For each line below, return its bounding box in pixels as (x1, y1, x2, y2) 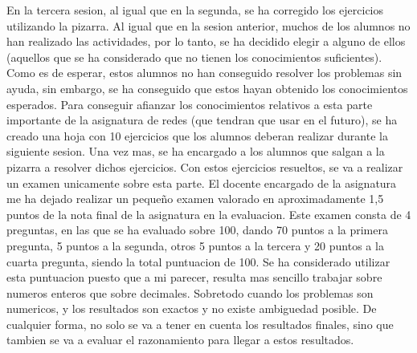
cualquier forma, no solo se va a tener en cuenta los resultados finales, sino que (6, 315, 394, 332)
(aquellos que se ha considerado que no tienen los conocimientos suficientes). (6, 48, 382, 65)
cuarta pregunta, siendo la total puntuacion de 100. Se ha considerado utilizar (6, 253, 390, 270)
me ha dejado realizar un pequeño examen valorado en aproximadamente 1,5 (6, 190, 384, 207)
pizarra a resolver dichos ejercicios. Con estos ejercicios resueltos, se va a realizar (6, 158, 403, 175)
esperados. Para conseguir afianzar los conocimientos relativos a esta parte (6, 95, 373, 112)
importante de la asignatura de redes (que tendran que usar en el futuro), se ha (6, 112, 398, 128)
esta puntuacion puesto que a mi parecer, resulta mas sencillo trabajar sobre (6, 269, 382, 286)
